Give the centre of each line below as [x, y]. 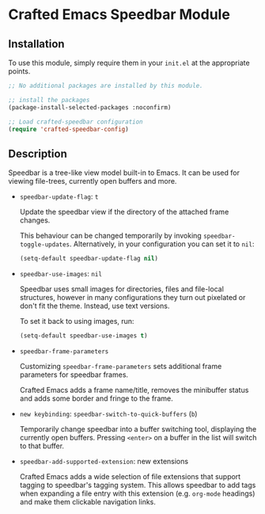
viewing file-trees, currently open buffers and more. [93, 181]
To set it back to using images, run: [77, 322]
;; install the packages [49, 100]
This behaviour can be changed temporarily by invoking [110, 236]
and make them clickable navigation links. [88, 501]
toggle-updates [45, 245]
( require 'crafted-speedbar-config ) [68, 129]
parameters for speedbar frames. [74, 375]
